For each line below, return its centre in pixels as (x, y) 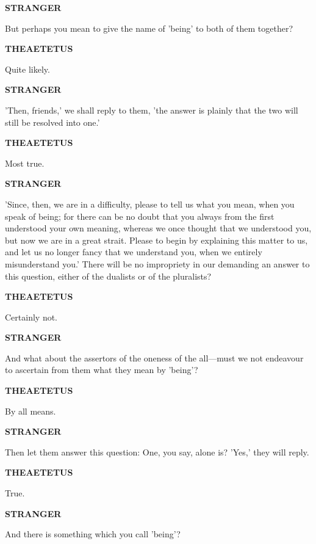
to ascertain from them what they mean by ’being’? (102, 370)
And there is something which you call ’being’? (93, 534)
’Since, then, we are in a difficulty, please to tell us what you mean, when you (150, 204)
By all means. (31, 411)
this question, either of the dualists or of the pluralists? (108, 276)
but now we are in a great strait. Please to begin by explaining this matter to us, (156, 240)
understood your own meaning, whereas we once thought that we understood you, (158, 228)
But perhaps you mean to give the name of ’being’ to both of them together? (149, 28)
